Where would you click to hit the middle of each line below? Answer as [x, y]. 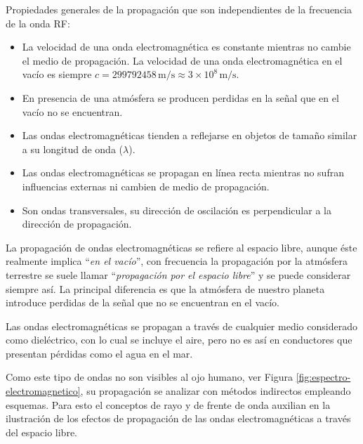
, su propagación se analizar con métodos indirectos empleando [216, 391]
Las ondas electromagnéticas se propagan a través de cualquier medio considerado [181, 326]
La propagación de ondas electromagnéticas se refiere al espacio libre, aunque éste [181, 247]
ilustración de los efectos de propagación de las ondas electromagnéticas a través [178, 418]
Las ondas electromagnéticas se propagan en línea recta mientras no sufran [183, 172]
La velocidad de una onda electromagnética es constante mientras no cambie [186, 47]
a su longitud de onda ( [73, 149]
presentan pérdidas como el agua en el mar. [99, 353]
